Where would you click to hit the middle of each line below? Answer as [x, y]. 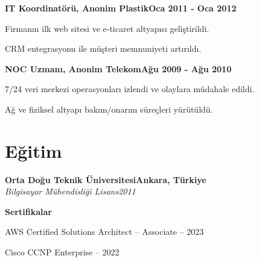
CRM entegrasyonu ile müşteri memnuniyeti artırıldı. [103, 48]
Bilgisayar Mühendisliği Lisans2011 [70, 191]
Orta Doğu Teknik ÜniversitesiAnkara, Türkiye [106, 179]
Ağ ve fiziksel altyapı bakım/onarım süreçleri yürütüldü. [109, 109]
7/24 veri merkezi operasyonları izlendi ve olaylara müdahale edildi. [130, 89]
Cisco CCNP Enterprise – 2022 [62, 252]
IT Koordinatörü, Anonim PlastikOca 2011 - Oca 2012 [121, 8]
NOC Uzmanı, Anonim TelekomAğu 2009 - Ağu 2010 [118, 68]
